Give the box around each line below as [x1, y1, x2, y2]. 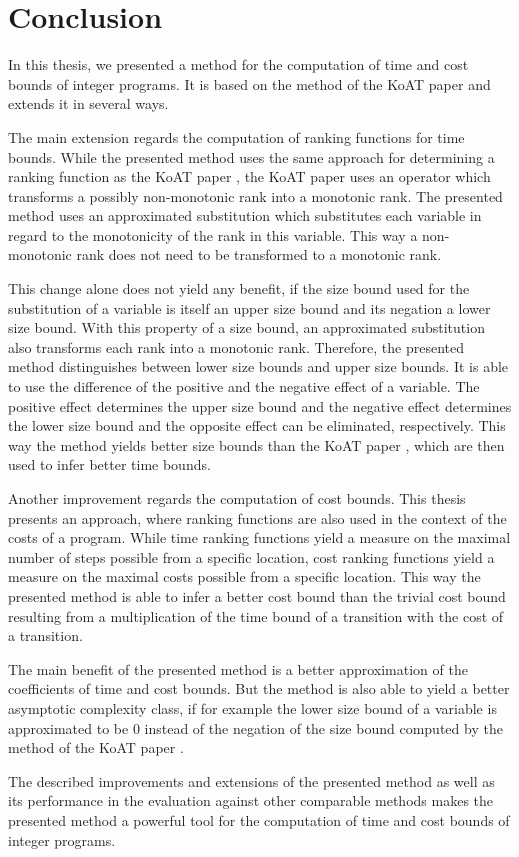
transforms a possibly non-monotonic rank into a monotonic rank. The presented [8, 185, 503, 206]
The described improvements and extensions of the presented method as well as [8, 770, 495, 791]
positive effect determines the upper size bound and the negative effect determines [8, 395, 512, 416]
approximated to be [8, 717, 129, 738]
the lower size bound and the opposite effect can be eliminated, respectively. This [8, 415, 506, 436]
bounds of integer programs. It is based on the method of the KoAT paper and [8, 73, 491, 94]
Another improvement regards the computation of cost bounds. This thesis [8, 488, 466, 508]
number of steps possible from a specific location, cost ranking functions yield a [8, 546, 495, 567]
